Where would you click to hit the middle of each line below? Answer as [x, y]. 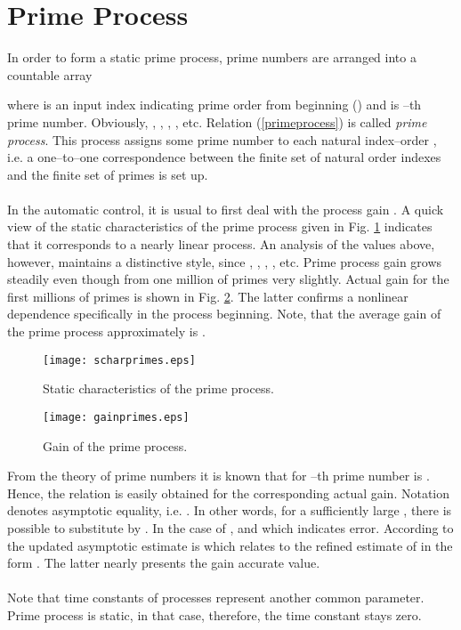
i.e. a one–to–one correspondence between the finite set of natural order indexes [224, 157]
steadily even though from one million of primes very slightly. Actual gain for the [228, 279]
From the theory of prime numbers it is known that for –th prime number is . [218, 476]
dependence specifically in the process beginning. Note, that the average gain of [224, 314]
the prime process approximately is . [106, 331]
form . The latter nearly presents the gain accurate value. [164, 563]
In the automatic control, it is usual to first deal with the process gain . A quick [226, 209]
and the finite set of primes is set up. [108, 174]
